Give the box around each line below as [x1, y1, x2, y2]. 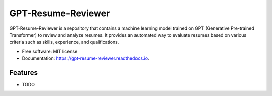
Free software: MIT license [22, 48, 78, 54]
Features [9, 68, 38, 77]
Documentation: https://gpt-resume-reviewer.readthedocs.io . [22, 55, 149, 61]
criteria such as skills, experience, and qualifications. [9, 39, 119, 45]
